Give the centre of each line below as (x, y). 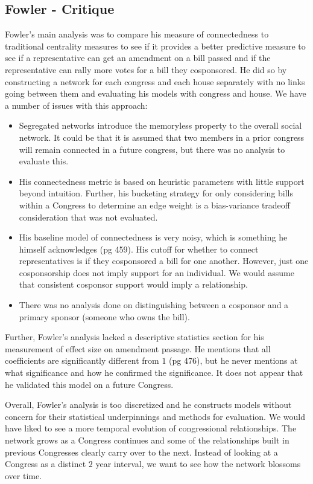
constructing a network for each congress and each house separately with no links (155, 81)
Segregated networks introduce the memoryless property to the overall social (160, 125)
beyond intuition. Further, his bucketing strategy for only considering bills (156, 193)
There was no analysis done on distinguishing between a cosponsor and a (154, 305)
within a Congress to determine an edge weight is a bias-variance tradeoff (154, 205)
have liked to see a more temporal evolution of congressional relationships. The (151, 428)
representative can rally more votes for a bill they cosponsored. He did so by (146, 69)
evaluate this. (44, 161)
